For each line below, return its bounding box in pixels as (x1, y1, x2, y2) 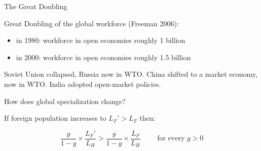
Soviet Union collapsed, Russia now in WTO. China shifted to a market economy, (4, 69, 257, 79)
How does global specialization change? (4, 95, 126, 106)
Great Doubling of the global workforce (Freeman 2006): (4, 18, 179, 28)
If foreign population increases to (4, 113, 106, 123)
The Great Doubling (4, 1, 67, 11)
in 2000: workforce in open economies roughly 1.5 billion (16, 52, 191, 62)
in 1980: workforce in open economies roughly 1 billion (16, 35, 185, 45)
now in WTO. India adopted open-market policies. (4, 78, 161, 89)
